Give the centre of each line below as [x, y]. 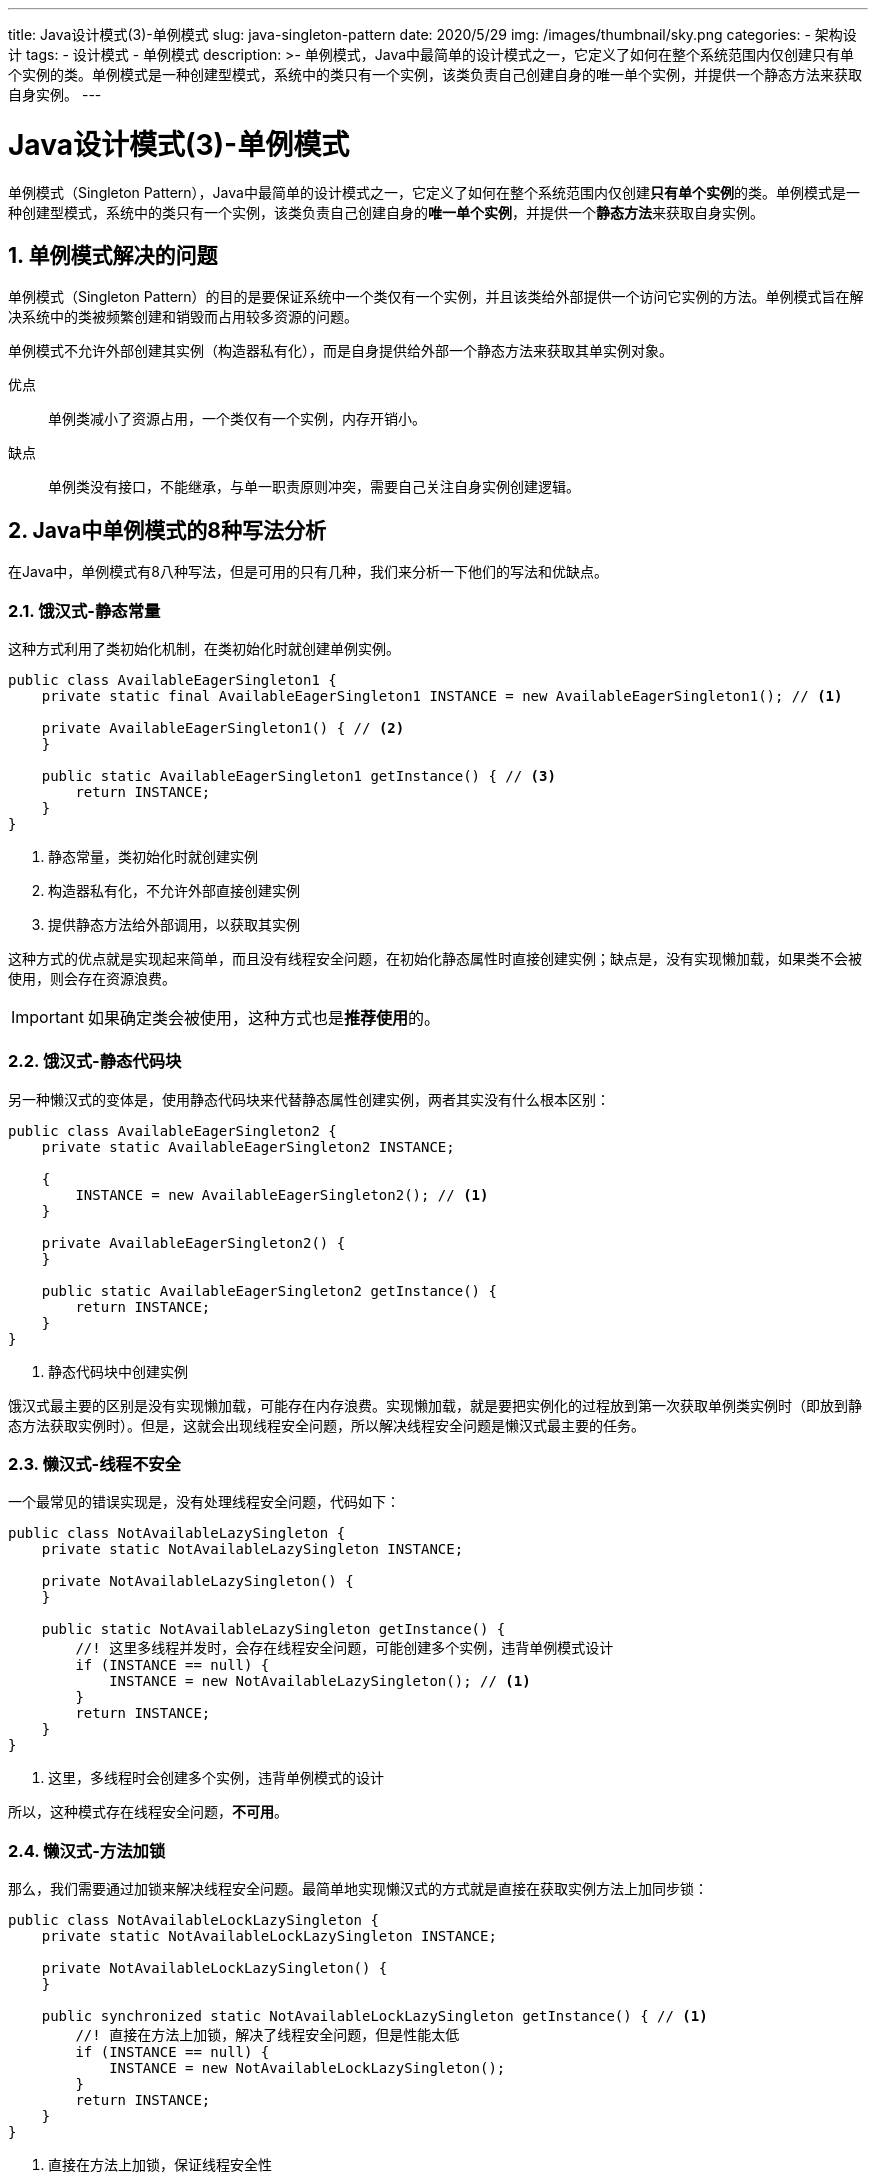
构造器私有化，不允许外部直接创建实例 [174, 890]
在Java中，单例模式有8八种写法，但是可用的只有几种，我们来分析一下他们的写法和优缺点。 [308, 572]
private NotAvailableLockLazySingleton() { [214, 1968]
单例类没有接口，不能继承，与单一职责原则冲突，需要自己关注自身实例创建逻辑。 [314, 487]
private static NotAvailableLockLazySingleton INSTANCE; [269, 1936]
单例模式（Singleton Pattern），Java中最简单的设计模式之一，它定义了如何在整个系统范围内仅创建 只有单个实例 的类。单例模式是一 [434, 192]
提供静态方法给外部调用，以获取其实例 [174, 924]
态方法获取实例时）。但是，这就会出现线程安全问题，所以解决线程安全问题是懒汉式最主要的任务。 [326, 1425]
